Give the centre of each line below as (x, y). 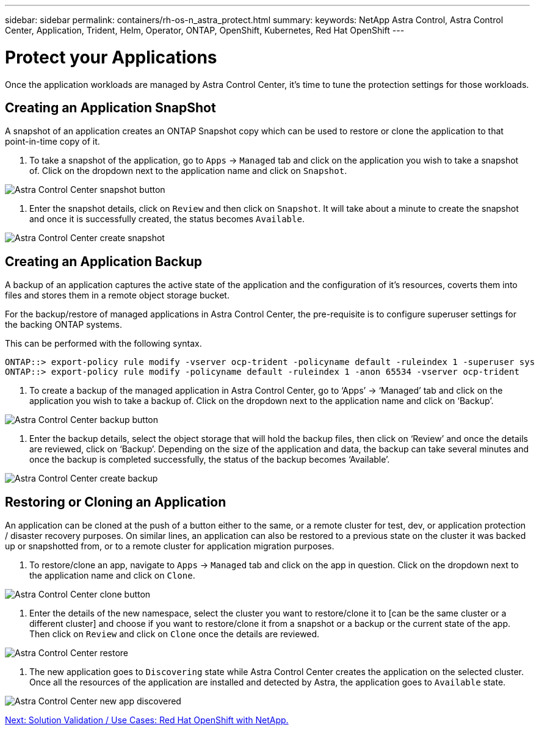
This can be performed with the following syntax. (103, 344)
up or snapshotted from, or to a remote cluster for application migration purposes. (170, 546)
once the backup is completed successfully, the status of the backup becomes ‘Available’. (210, 460)
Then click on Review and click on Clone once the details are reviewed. (175, 634)
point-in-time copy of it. (52, 142)
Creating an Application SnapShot (110, 107)
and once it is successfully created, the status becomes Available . (167, 219)
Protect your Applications (111, 57)
